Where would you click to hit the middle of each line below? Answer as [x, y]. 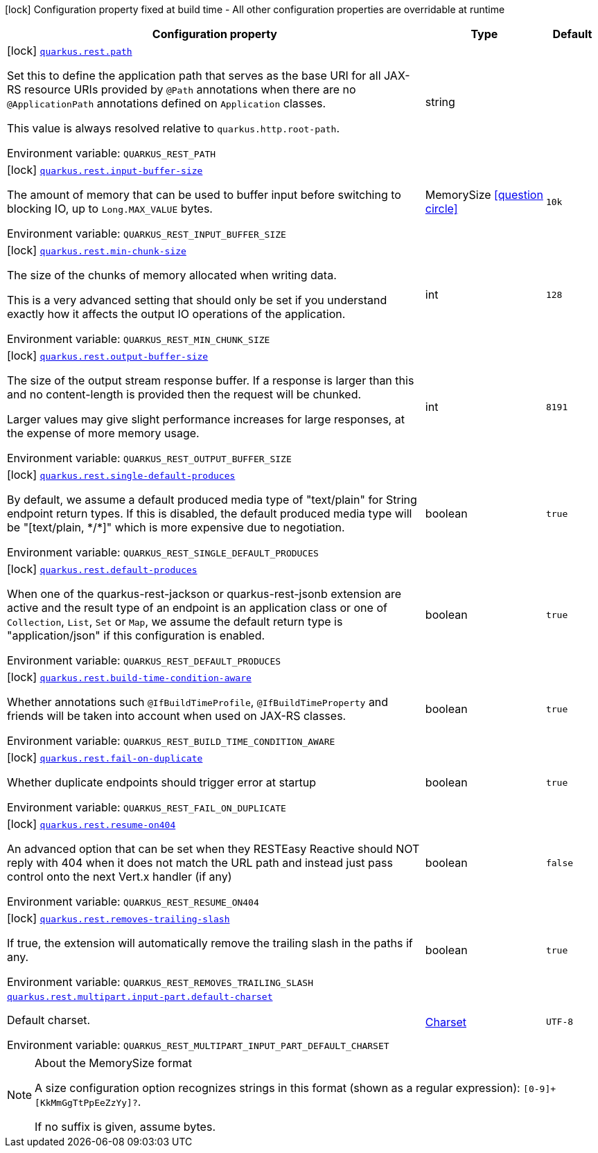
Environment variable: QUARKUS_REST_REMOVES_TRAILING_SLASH [160, 982]
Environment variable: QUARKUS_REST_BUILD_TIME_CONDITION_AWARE [171, 741]
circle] [441, 209]
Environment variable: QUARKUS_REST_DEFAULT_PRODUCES [144, 660]
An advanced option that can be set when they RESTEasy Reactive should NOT [213, 849]
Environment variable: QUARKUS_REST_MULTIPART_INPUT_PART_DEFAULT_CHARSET [198, 1045]
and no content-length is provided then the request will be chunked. [184, 394]
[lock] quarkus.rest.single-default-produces [121, 475]
